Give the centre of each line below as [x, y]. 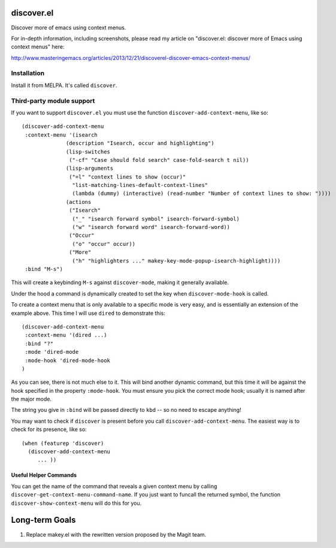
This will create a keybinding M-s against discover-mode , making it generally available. [120, 282]
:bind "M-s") [44, 269]
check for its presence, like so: [49, 429]
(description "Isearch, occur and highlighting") [140, 143]
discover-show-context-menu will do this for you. [76, 503]
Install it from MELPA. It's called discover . [64, 85]
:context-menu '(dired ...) [66, 335]
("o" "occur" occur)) [104, 244]
